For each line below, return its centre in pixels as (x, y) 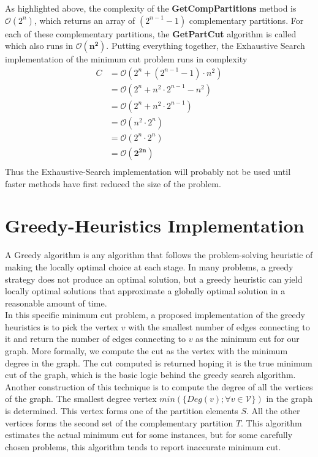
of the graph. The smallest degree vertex (81, 399)
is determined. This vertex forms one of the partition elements (122, 411)
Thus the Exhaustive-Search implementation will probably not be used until (148, 171)
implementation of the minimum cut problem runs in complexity (126, 59)
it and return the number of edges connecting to (95, 339)
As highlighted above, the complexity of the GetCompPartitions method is (151, 8)
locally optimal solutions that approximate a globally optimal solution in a (145, 291)
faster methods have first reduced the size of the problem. (113, 183)
